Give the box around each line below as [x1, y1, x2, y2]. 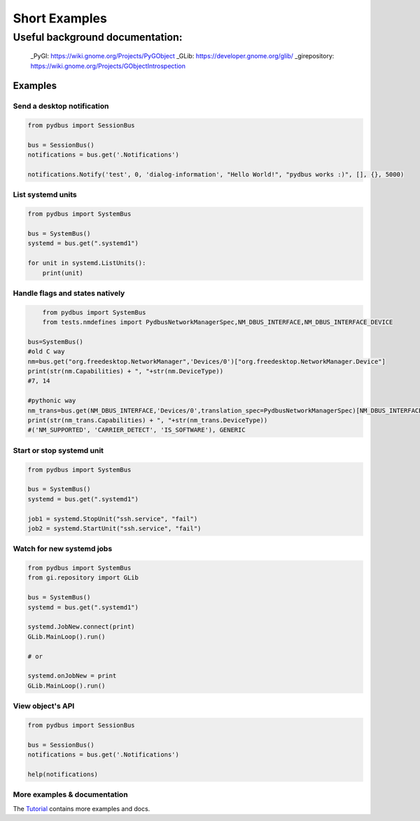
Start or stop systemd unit [13, 445, 104, 455]
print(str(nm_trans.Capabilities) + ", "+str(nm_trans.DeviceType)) [27, 416, 268, 424]
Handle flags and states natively [13, 288, 125, 298]
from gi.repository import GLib [27, 574, 139, 582]
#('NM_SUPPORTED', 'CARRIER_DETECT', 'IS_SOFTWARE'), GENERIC [27, 426, 246, 434]
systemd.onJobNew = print [27, 672, 117, 680]
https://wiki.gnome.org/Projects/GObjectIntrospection [30, 62, 185, 70]
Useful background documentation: [13, 31, 183, 43]
